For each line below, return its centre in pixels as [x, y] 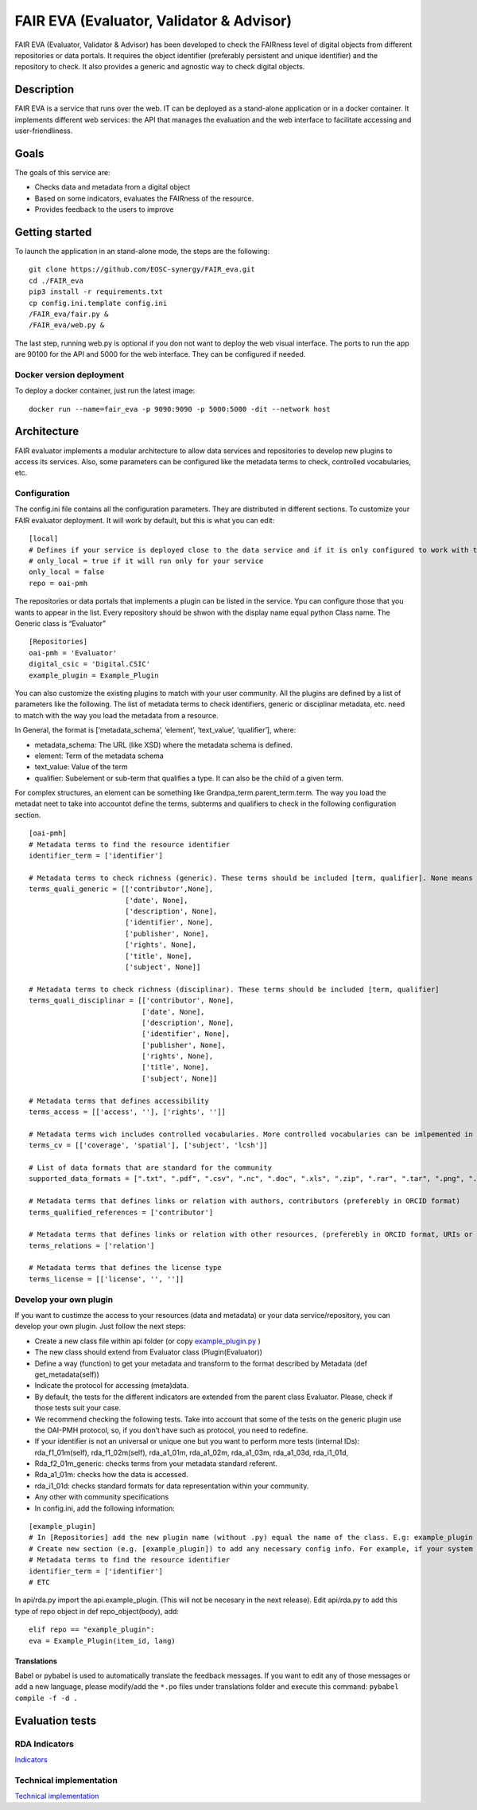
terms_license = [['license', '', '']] [107, 1279]
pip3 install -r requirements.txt [96, 292]
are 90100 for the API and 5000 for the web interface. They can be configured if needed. [160, 354]
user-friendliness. [44, 131]
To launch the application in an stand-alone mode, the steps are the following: [142, 251]
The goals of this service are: [62, 172]
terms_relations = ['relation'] [92, 1245]
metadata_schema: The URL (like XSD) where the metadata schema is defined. [164, 745]
